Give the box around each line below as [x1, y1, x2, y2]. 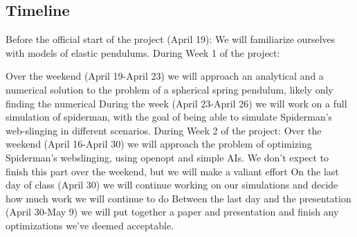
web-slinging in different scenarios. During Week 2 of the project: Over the [6, 123, 322, 137]
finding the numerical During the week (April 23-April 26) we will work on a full [6, 96, 347, 110]
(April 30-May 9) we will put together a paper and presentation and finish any [6, 204, 339, 219]
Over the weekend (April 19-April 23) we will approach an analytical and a [6, 69, 324, 83]
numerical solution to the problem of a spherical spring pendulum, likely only [6, 82, 333, 96]
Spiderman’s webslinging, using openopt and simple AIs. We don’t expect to [6, 150, 329, 164]
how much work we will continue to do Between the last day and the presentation [6, 191, 351, 205]
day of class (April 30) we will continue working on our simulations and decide [6, 177, 338, 192]
